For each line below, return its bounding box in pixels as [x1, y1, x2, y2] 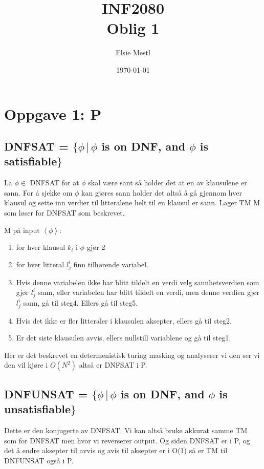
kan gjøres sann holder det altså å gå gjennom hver [81, 187, 242, 198]
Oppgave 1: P [4, 103, 102, 124]
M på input [4, 224, 40, 235]
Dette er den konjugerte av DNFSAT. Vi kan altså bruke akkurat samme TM [4, 425, 248, 436]
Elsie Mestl [116, 47, 150, 58]
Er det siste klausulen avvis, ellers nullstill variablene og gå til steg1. [16, 332, 231, 343]
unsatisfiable [4, 401, 71, 417]
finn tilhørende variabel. [73, 259, 148, 269]
